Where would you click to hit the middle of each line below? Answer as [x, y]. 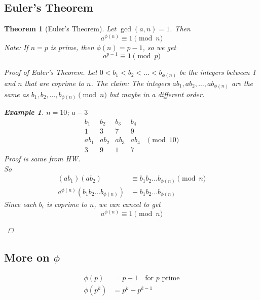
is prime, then [72, 47]
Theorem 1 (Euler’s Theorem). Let [60, 29]
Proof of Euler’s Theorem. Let [51, 72]
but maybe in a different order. [157, 94]
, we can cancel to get [127, 204]
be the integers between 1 [218, 72]
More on [27, 257]
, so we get [159, 47]
